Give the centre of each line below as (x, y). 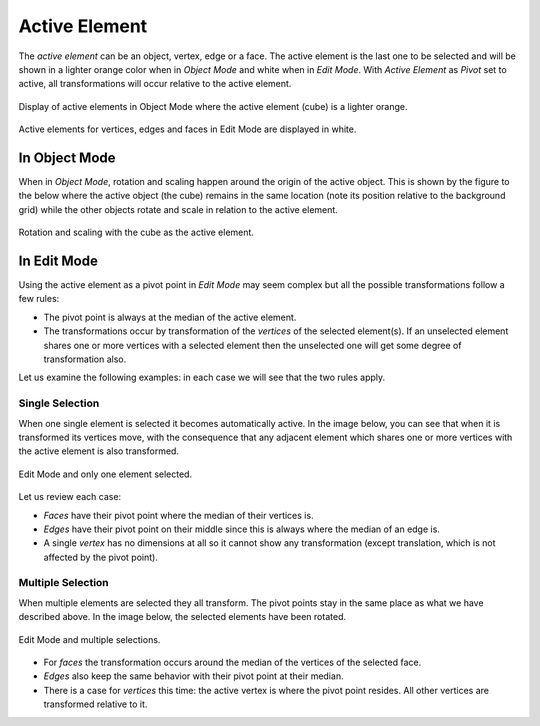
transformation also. (85, 359)
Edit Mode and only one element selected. (105, 474)
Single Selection (59, 403)
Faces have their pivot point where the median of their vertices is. (178, 515)
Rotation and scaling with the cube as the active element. (136, 232)
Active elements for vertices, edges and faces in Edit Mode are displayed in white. (187, 129)
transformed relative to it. (95, 704)
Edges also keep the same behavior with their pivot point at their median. (193, 676)
